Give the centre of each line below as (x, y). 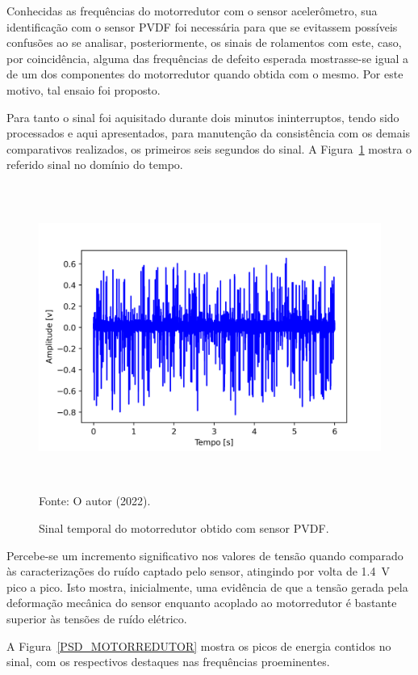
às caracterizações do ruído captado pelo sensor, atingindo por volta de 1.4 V (198, 571)
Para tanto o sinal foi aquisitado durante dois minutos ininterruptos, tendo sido (203, 117)
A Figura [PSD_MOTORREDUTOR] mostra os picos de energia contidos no (199, 645)
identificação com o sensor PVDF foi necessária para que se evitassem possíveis (202, 26)
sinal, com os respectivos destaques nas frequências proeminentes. (168, 662)
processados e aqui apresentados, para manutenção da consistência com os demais (209, 133)
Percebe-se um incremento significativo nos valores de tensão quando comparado (205, 555)
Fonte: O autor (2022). (95, 501)
